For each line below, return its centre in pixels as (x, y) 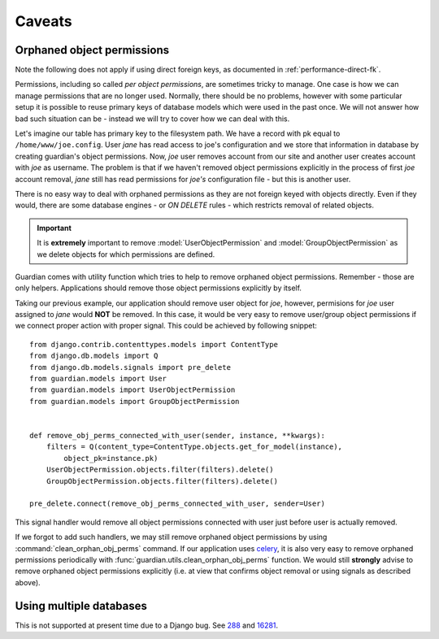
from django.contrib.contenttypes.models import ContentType (154, 344)
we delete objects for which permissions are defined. (126, 254)
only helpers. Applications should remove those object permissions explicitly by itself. (159, 288)
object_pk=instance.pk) (111, 458)
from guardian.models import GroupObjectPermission (135, 401)
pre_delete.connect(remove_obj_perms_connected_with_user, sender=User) (177, 504)
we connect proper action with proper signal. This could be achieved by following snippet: (166, 326)
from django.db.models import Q (94, 356)
